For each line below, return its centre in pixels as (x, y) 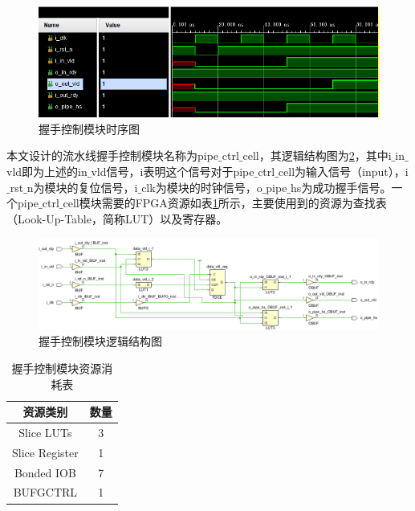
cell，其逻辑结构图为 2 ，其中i (317, 155)
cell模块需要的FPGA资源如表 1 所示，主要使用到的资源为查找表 (225, 203)
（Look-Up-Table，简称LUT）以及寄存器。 (117, 218)
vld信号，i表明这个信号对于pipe (173, 172)
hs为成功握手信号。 (341, 187)
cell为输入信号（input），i (343, 172)
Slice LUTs (45, 432)
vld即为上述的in (47, 172)
